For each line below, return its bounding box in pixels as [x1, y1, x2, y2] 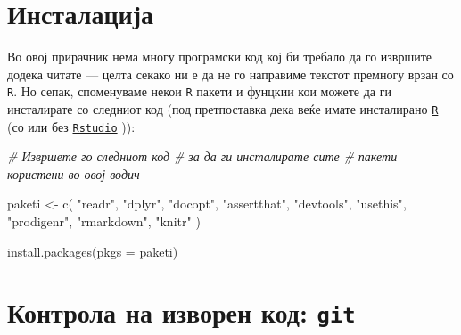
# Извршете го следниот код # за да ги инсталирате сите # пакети [7, 147, 398, 166]
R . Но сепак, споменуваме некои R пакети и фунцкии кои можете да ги [7, 82, 391, 101]
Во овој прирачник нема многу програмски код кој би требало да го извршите [7, 47, 432, 66]
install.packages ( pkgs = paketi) [7, 241, 178, 260]
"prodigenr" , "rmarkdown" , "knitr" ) [7, 212, 201, 231]
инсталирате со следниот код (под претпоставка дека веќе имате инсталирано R [7, 99, 439, 118]
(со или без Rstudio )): [7, 117, 136, 135]
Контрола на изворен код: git [7, 294, 356, 331]
